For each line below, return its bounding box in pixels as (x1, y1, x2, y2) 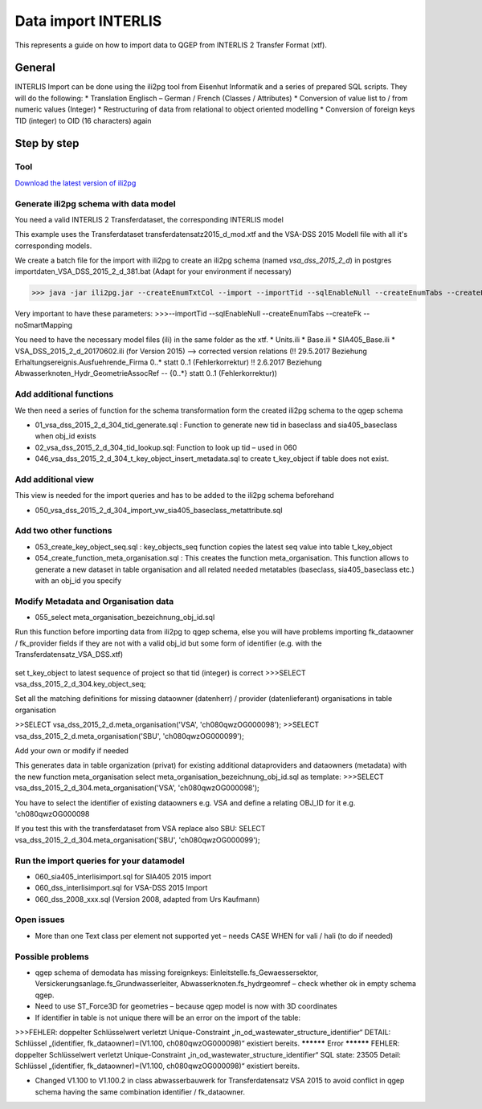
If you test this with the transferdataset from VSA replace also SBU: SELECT (14, 824, 266, 834)
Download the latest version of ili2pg (14, 177, 137, 188)
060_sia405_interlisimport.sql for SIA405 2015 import (35, 871, 212, 881)
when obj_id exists (35, 431, 96, 441)
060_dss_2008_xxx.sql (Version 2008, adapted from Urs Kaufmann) (35, 894, 260, 903)
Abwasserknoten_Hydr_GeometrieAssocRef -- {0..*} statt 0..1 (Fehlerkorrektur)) (14, 369, 277, 378)
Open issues (14, 914, 65, 925)
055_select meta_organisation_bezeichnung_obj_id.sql (35, 613, 215, 622)
